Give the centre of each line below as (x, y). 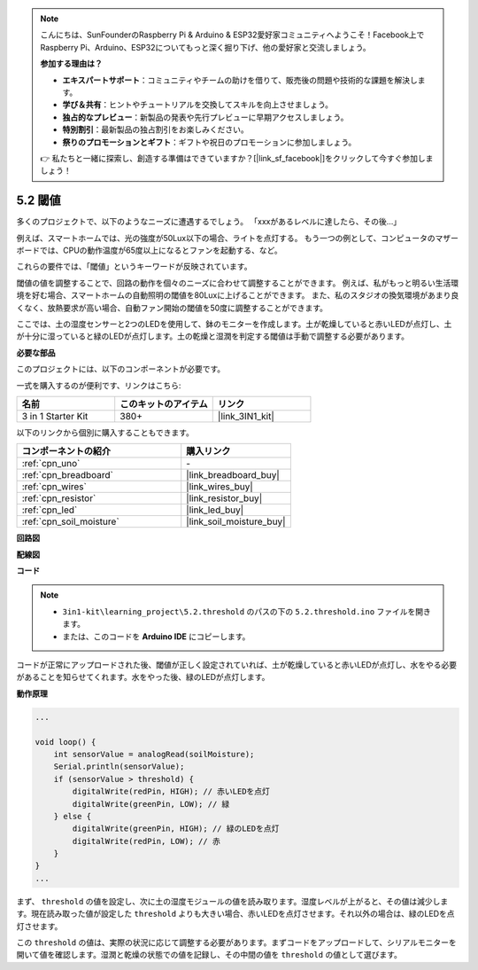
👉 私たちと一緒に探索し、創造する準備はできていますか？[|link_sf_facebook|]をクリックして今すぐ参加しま (237, 158)
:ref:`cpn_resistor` (59, 498)
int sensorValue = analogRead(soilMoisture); (154, 754)
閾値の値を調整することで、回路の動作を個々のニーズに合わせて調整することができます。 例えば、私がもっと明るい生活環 (238, 283)
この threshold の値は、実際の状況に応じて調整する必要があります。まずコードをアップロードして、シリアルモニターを (237, 943)
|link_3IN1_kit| (246, 416)
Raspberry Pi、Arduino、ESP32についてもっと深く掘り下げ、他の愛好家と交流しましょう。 (205, 47)
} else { (73, 816)
